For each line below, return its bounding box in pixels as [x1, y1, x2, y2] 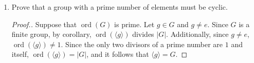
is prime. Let [114, 18, 155, 29]
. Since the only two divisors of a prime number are [61, 38, 223, 49]
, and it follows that [86, 49, 149, 59]
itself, [11, 49, 29, 59]
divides [132, 29, 154, 39]
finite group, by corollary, [11, 29, 92, 39]
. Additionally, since [166, 29, 229, 39]
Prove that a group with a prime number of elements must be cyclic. [11, 2, 228, 12]
